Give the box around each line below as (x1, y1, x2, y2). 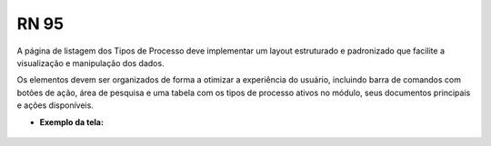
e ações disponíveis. (16, 100, 95, 111)
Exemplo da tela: (39, 116, 105, 127)
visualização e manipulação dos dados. (16, 57, 165, 68)
